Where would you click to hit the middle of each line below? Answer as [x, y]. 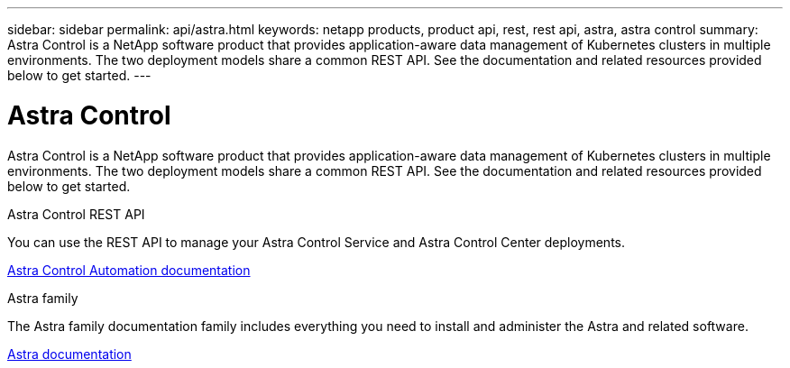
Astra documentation [69, 354]
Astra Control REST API [76, 214]
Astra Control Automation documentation [129, 270]
